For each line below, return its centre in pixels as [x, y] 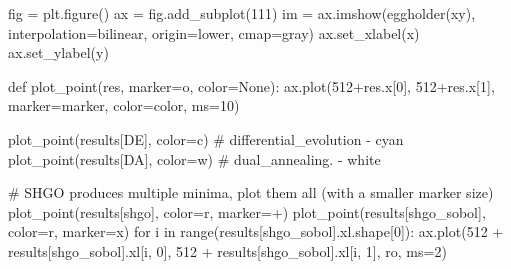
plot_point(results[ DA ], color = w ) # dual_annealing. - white [194, 158]
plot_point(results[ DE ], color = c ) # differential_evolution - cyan [206, 138]
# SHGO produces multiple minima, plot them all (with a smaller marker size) [251, 192]
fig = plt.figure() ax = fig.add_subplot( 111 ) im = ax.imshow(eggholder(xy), [242, 13]
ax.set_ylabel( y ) [58, 52]
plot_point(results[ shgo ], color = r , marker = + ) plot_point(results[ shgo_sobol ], [247, 211]
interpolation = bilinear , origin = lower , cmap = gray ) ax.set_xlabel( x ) [214, 32]
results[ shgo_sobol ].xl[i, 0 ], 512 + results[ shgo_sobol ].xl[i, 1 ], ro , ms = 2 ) [227, 250]
